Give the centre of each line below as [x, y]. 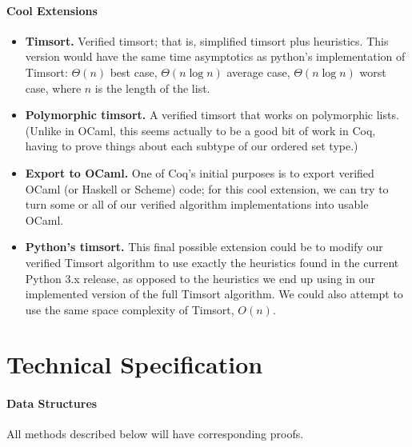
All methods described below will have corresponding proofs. [155, 434]
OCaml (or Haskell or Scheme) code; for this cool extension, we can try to [207, 188]
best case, [134, 72]
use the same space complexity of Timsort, [130, 309]
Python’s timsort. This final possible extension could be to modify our [204, 247]
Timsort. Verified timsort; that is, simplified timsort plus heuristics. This [207, 40]
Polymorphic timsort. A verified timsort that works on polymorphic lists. [212, 115]
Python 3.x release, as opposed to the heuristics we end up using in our [200, 278]
